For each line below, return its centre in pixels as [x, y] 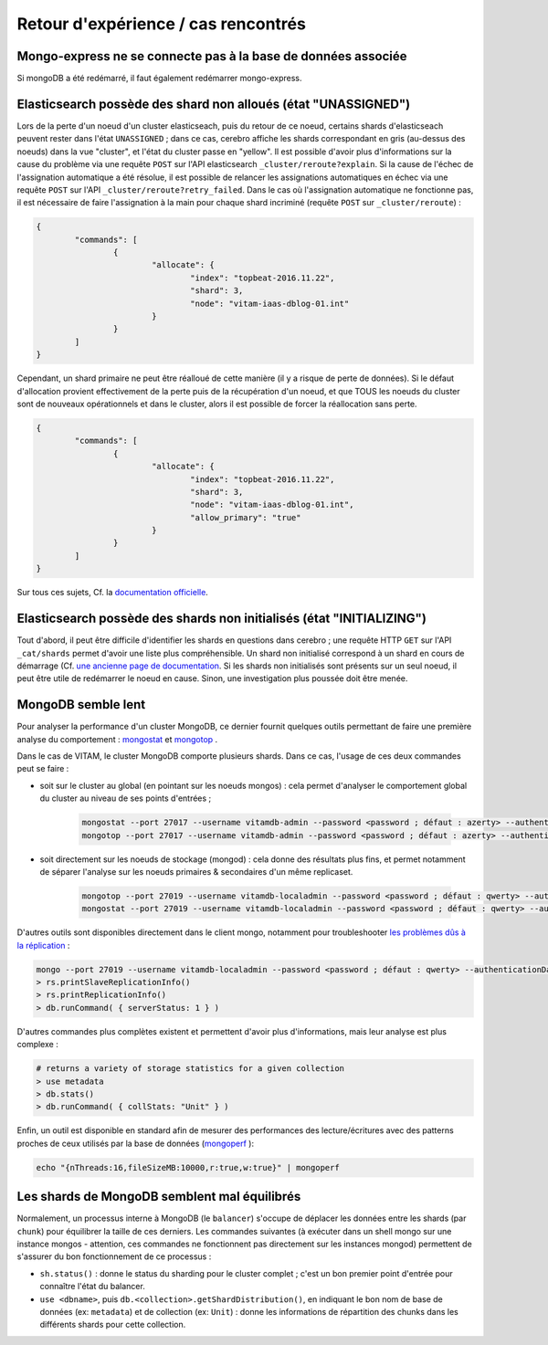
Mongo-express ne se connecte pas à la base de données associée [212, 56]
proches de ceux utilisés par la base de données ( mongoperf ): [136, 1143]
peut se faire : [43, 769]
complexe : [37, 1045]
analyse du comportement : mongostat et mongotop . [117, 739]
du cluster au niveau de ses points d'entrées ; [126, 798]
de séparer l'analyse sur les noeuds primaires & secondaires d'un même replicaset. [196, 871]
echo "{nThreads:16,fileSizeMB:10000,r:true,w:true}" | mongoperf [188, 1167]
